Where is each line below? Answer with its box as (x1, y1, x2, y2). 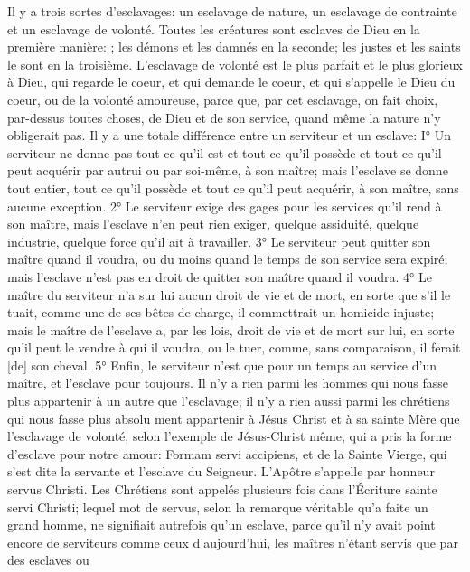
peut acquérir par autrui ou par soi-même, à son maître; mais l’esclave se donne (7, 161, 448, 180)
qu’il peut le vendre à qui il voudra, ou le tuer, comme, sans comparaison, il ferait (7, 338, 461, 357)
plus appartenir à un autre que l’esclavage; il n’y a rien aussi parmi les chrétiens (7, 391, 450, 410)
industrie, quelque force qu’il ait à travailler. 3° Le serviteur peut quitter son (7, 231, 431, 250)
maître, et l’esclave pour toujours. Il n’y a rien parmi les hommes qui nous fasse (7, 373, 448, 392)
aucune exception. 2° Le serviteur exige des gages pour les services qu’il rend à (7, 196, 442, 215)
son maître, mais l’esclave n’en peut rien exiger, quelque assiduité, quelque (7, 214, 419, 233)
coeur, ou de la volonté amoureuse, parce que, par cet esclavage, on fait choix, (7, 89, 438, 108)
